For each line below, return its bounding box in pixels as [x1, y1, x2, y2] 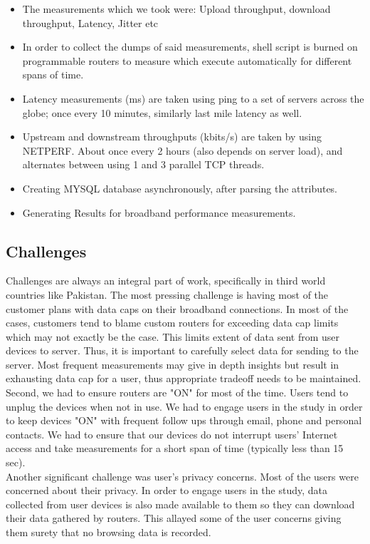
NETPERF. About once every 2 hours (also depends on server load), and [22, 143, 343, 158]
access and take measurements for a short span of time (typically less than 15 [6, 441, 344, 456]
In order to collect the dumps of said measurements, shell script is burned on [22, 39, 358, 54]
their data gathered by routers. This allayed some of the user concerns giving [6, 510, 342, 525]
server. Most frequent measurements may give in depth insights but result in [6, 356, 339, 371]
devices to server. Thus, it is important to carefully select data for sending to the [6, 343, 359, 358]
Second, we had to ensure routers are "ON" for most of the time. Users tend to [6, 385, 349, 400]
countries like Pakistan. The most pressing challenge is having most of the [6, 287, 329, 302]
